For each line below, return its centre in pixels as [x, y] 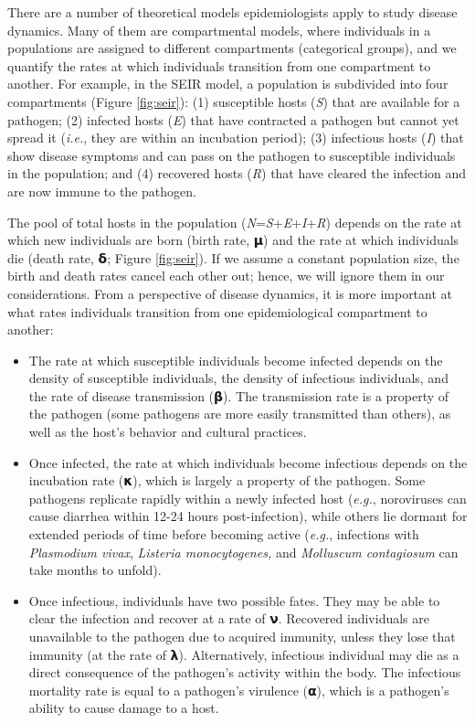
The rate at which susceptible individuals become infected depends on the [236, 360]
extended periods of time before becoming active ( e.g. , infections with [224, 534]
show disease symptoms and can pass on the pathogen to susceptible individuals [232, 155]
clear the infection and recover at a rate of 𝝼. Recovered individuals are [229, 618]
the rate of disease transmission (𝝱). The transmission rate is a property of [239, 395]
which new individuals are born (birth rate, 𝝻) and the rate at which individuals [233, 240]
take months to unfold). [95, 570]
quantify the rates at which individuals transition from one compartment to [219, 65]
